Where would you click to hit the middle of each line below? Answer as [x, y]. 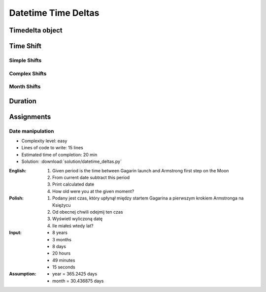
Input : [16, 233]
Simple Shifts [25, 60]
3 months [62, 239]
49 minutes [64, 260]
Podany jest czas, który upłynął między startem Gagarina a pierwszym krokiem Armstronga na [148, 198]
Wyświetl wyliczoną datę [78, 219]
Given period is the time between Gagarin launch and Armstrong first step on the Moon [141, 170]
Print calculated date [73, 184]
